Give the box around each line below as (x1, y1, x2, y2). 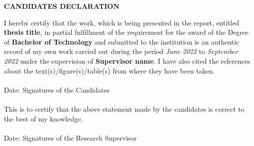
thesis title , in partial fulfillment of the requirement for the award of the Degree (4, 27, 249, 37)
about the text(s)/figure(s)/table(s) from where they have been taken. (4, 65, 215, 75)
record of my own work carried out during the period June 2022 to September (4, 46, 238, 56)
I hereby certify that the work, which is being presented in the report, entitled (4, 17, 239, 27)
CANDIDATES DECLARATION (4, 1, 119, 11)
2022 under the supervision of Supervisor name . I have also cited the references (4, 55, 251, 66)
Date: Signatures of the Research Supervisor (4, 132, 137, 143)
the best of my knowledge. (4, 113, 83, 123)
